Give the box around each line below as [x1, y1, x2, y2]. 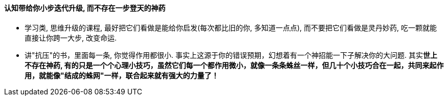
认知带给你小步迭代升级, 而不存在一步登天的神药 [4, 4, 166, 12]
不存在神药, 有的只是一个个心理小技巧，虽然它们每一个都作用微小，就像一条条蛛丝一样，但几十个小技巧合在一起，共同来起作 [25, 60, 444, 70]
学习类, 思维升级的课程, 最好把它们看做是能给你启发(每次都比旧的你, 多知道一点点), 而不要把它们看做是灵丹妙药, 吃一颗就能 [25, 23, 437, 32]
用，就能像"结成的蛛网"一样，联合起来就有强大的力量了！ [25, 71, 219, 80]
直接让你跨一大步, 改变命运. [25, 33, 117, 42]
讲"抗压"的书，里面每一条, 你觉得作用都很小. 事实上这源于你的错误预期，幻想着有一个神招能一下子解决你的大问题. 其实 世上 [25, 50, 437, 59]
